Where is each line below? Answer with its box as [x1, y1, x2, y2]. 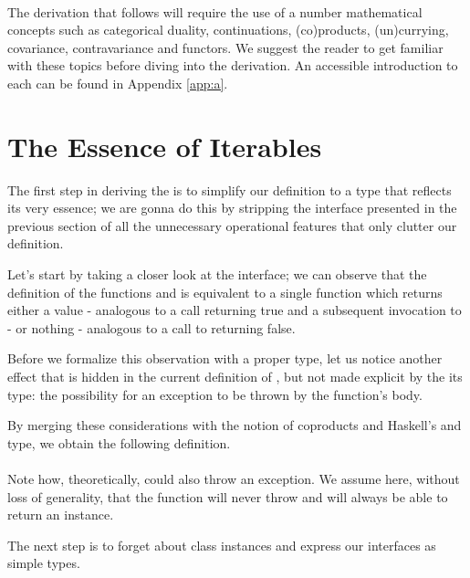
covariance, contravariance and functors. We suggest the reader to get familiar [7, 37, 444, 57]
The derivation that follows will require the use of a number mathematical [7, 2, 423, 21]
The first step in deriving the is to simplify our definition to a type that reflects [7, 180, 452, 199]
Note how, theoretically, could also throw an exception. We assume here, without [7, 469, 460, 488]
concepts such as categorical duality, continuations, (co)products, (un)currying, [7, 20, 449, 39]
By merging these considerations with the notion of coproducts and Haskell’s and [7, 415, 462, 435]
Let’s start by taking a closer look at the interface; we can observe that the [7, 265, 427, 284]
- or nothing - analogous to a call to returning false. [7, 318, 296, 337]
